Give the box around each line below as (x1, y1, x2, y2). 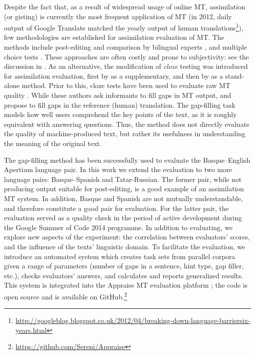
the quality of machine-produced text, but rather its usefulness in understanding (4, 128, 246, 139)
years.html (15, 325, 47, 335)
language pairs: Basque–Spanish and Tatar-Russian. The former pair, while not (4, 174, 242, 184)
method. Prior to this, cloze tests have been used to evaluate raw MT (22, 80, 230, 90)
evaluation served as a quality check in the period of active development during (4, 212, 242, 223)
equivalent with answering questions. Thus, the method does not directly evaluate (4, 118, 250, 129)
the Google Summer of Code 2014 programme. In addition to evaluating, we (4, 222, 233, 232)
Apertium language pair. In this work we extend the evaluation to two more (4, 164, 232, 175)
